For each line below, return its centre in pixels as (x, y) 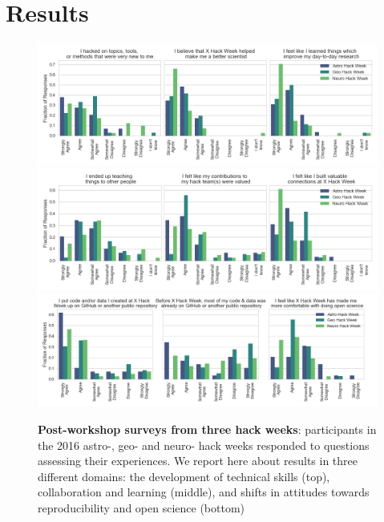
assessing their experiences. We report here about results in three (198, 461)
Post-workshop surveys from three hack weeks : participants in (207, 429)
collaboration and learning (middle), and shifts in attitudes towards (204, 492)
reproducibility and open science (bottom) (141, 507)
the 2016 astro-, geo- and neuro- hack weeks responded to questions (204, 445)
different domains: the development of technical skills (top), (184, 476)
